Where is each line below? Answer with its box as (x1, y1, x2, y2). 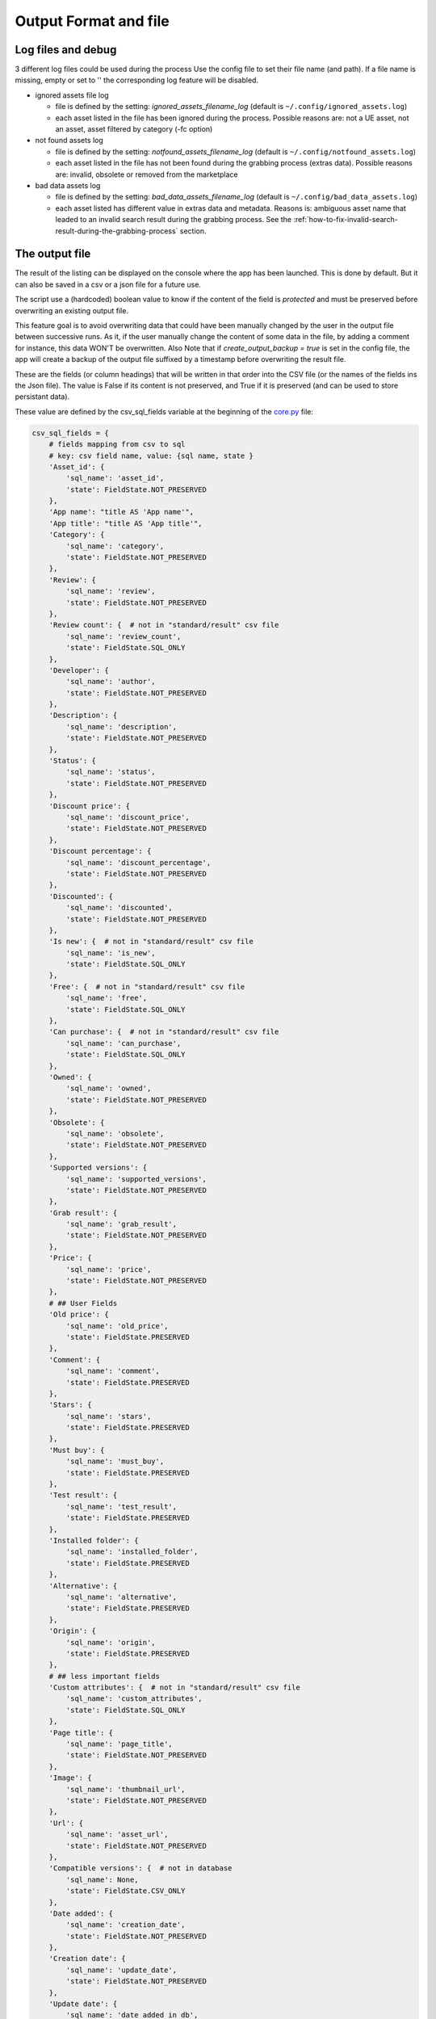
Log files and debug (15, 43, 117, 57)
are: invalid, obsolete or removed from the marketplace (55, 170, 238, 179)
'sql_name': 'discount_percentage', (65, 858, 212, 867)
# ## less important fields (48, 1672, 161, 1681)
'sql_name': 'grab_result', (65, 1219, 178, 1229)
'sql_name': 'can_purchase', (65, 1039, 182, 1047)
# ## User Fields (48, 1299, 118, 1308)
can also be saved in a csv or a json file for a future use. (15, 279, 202, 289)
